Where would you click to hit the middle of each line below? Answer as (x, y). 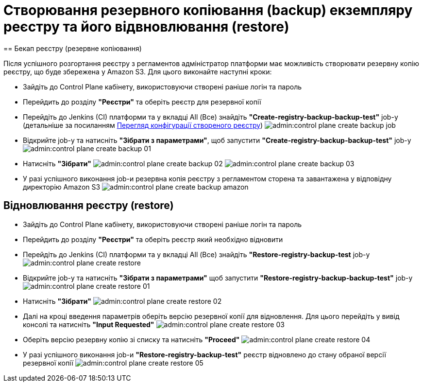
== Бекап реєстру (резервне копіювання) (73, 48)
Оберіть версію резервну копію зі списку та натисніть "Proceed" (131, 339)
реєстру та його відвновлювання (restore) (146, 27)
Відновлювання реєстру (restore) (89, 206)
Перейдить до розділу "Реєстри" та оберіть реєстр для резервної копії (142, 102)
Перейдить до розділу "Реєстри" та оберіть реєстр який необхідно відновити (153, 239)
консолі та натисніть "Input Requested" (89, 324)
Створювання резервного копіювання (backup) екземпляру (208, 10)
